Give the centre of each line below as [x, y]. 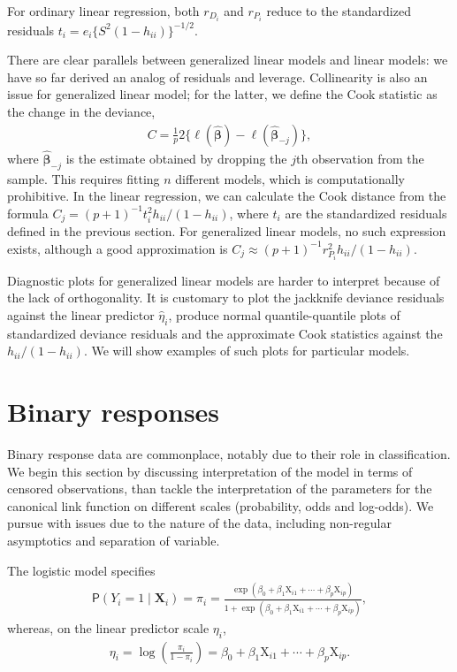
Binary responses [114, 411]
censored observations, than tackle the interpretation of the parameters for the [220, 489]
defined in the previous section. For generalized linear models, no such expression [227, 231]
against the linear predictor [81, 314]
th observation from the [360, 158]
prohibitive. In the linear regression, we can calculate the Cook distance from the [227, 196]
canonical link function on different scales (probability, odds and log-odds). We [221, 505]
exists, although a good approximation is [118, 248]
